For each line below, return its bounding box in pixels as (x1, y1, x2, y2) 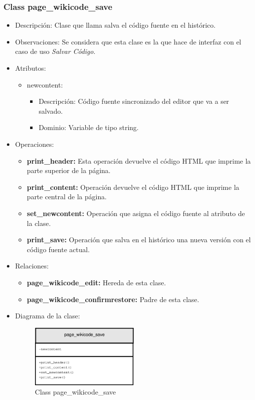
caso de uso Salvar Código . (15, 46, 96, 56)
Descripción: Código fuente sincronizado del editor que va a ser (38, 96, 229, 106)
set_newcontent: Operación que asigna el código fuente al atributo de (27, 208, 245, 218)
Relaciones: (15, 261, 49, 271)
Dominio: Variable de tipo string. (38, 122, 139, 133)
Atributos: (15, 63, 46, 73)
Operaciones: (15, 138, 54, 149)
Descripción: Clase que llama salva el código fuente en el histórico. (15, 20, 216, 30)
